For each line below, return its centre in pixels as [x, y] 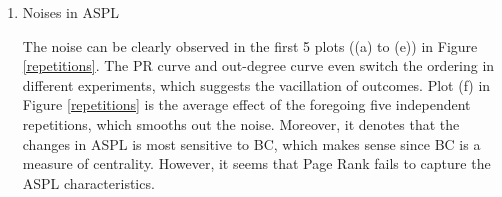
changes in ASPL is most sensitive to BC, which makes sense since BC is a [251, 143]
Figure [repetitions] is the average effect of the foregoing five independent [246, 104]
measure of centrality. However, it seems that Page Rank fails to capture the [256, 163]
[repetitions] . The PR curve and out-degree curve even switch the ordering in [258, 65]
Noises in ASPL [71, 12]
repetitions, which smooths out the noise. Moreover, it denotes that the [241, 123]
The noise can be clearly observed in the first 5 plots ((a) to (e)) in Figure [250, 45]
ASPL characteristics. [88, 182]
